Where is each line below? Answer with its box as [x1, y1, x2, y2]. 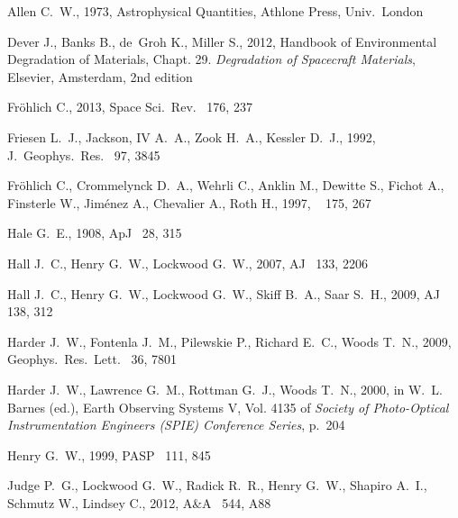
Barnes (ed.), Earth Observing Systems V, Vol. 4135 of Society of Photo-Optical [7, 397, 449, 416]
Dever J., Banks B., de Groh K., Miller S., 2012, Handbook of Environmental [7, 32, 437, 50]
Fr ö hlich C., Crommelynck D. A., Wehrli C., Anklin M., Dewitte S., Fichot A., [7, 176, 444, 195]
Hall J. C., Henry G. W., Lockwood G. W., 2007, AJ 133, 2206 [7, 253, 368, 272]
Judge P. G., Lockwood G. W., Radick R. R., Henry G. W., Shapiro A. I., [7, 476, 427, 495]
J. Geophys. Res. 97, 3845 [7, 145, 160, 164]
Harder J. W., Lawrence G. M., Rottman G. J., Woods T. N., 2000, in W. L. [7, 379, 443, 398]
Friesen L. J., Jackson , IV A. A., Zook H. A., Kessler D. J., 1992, [7, 127, 376, 146]
